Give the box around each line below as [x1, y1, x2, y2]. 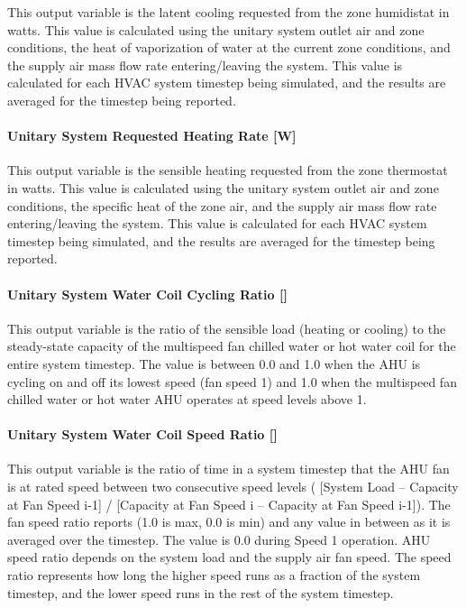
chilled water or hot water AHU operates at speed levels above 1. [7, 390, 367, 409]
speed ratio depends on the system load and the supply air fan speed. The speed [7, 548, 452, 567]
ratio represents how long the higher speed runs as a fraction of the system [7, 566, 421, 585]
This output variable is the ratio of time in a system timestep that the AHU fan [7, 459, 450, 478]
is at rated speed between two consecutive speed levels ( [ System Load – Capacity [7, 477, 459, 496]
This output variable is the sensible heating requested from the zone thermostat [7, 161, 448, 180]
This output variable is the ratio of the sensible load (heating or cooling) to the [7, 318, 446, 337]
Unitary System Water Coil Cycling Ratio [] [7, 284, 288, 303]
